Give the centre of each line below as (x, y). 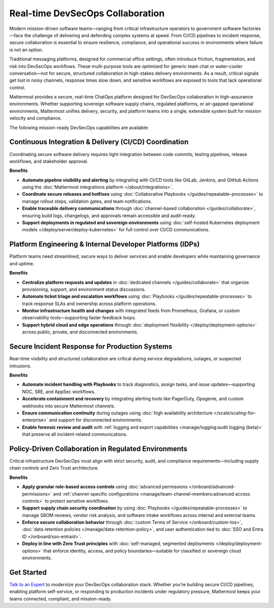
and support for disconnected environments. (96, 420)
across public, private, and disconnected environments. (80, 332)
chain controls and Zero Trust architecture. (54, 468)
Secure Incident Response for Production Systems (91, 346)
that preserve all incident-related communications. (75, 434)
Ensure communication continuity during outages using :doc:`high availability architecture (117, 413)
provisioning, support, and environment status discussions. (84, 289)
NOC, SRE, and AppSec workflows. (59, 391)
